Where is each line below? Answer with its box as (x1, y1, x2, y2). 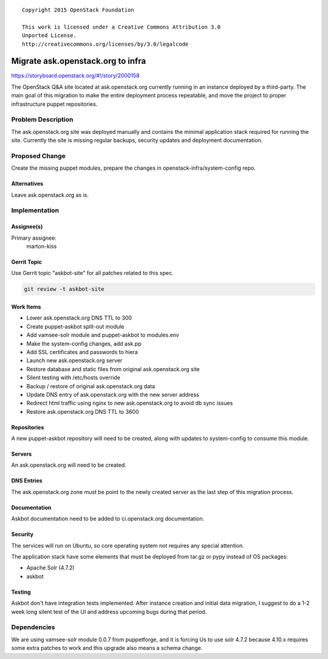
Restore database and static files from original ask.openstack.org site (26, 365, 200, 372)
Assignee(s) (11, 223, 43, 231)
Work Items (11, 303, 41, 310)
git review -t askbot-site (24, 286, 104, 293)
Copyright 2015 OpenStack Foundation (22, 7, 135, 13)
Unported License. (22, 32, 77, 39)
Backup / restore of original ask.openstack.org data (26, 382, 155, 389)
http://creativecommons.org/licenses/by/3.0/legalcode (22, 40, 189, 47)
